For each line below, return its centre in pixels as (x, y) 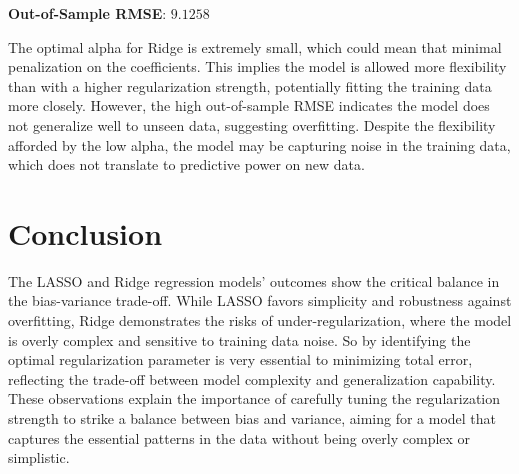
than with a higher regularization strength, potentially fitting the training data (250, 85)
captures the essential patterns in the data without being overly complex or (239, 437)
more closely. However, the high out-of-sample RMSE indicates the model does (249, 105)
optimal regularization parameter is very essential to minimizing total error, (240, 359)
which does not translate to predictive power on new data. (186, 164)
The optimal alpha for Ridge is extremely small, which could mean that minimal (255, 46)
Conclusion (85, 232)
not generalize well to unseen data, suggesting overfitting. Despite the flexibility (252, 124)
